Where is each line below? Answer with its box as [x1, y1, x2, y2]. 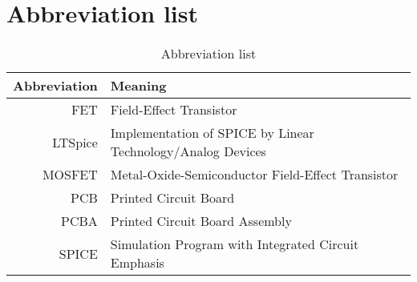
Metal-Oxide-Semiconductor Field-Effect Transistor [110, 165, 399, 184]
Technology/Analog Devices [110, 142, 266, 161]
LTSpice [52, 132, 98, 151]
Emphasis [110, 253, 164, 272]
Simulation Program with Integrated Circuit [110, 235, 359, 254]
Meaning [110, 76, 167, 95]
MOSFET [42, 165, 98, 184]
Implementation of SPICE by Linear [110, 123, 314, 143]
